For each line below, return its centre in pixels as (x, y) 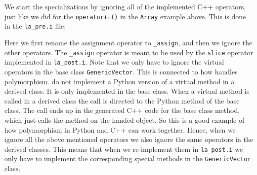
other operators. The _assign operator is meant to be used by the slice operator (129, 52)
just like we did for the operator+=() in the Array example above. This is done (125, 16)
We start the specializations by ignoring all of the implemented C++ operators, (125, 6)
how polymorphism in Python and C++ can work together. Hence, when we (120, 129)
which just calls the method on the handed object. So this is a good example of (125, 120)
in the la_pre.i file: (35, 26)
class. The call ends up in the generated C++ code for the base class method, (122, 110)
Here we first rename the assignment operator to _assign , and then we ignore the (128, 42)
